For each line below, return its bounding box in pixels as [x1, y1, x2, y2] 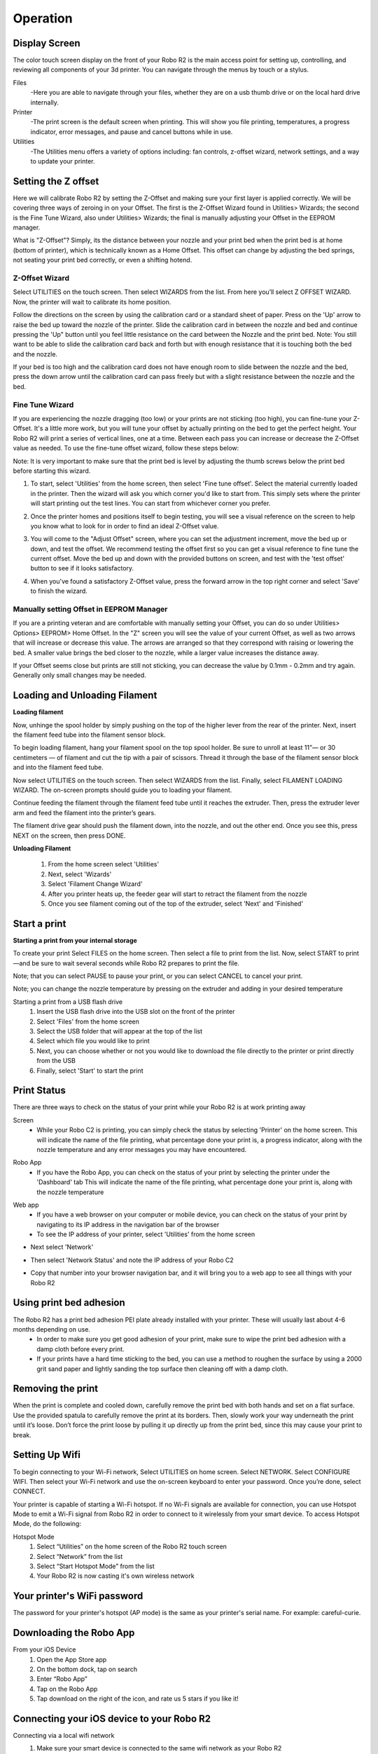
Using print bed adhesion [13, 1297, 125, 1308]
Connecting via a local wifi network [13, 1732, 115, 1740]
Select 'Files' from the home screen [36, 1017, 139, 1026]
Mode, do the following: [13, 1520, 82, 1528]
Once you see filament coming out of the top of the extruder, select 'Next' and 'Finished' [48, 899, 304, 908]
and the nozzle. [13, 349, 58, 358]
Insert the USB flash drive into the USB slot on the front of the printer [36, 1007, 235, 1016]
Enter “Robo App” [36, 1675, 87, 1683]
